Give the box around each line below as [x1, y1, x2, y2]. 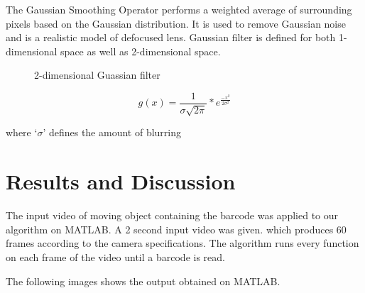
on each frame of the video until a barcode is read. [6, 249, 225, 264]
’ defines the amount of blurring [43, 125, 182, 140]
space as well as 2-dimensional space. [60, 43, 221, 58]
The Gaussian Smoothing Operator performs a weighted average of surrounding [6, 2, 352, 16]
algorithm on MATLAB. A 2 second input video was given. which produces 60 [6, 221, 347, 236]
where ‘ [6, 125, 38, 140]
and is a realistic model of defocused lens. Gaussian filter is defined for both [6, 30, 336, 45]
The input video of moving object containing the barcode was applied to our [6, 208, 339, 223]
